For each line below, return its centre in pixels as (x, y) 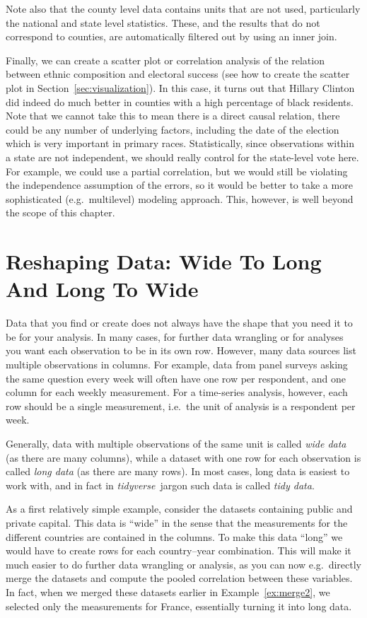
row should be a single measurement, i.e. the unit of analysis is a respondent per (181, 406)
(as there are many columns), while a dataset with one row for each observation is (183, 457)
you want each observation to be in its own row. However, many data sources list (181, 350)
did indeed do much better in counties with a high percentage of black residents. (180, 101)
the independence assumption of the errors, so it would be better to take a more (179, 185)
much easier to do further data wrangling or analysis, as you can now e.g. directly (183, 564)
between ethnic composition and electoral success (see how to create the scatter (178, 74)
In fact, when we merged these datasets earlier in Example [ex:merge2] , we (168, 591)
